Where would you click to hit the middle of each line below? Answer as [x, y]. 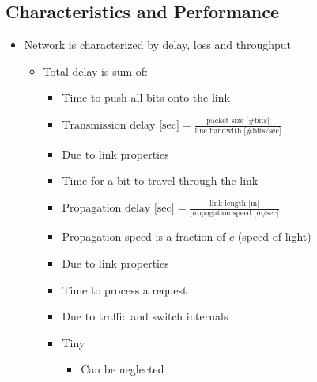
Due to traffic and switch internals [145, 316]
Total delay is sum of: [95, 71]
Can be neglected [123, 369]
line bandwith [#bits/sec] [238, 131]
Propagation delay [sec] [118, 209]
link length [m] [234, 203]
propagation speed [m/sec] [234, 213]
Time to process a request [125, 289]
